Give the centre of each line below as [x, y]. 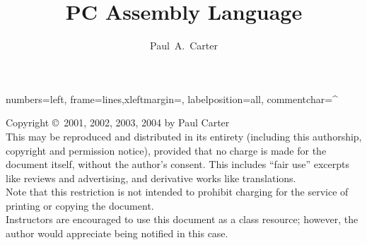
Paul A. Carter [184, 46]
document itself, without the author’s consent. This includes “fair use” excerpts [177, 164]
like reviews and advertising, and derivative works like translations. [151, 178]
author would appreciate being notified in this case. [117, 233]
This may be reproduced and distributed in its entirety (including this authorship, [184, 136]
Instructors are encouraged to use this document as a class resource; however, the [182, 219]
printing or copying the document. [80, 205]
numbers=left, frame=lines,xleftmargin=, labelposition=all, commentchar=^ [172, 98]
